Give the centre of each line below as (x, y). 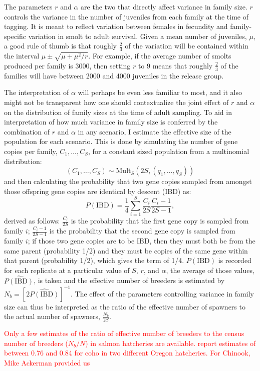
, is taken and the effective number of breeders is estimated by (129, 280)
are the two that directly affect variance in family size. (164, 6)
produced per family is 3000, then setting (67, 65)
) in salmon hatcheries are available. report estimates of (171, 343)
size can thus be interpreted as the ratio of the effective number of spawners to (125, 306)
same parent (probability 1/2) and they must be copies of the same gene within (126, 250)
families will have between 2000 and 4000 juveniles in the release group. (114, 75)
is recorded (235, 260)
